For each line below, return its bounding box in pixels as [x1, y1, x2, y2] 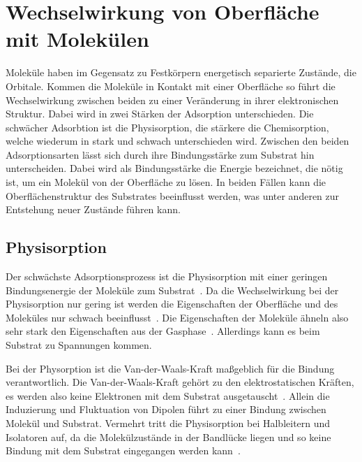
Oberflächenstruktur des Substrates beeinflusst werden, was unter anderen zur [6, 188, 340, 203]
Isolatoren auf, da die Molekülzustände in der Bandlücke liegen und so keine [6, 429, 331, 444]
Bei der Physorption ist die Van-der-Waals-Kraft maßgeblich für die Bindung [6, 361, 335, 375]
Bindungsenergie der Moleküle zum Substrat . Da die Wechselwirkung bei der [6, 282, 339, 297]
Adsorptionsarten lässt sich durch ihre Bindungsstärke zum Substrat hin [6, 147, 315, 161]
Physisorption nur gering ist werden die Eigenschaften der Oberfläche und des [6, 296, 338, 311]
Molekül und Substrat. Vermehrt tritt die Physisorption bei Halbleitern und [6, 415, 331, 430]
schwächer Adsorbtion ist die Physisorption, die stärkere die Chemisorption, [6, 120, 329, 134]
